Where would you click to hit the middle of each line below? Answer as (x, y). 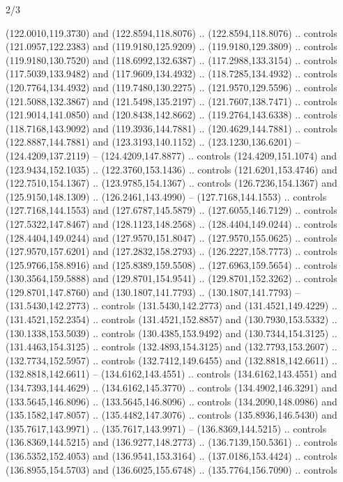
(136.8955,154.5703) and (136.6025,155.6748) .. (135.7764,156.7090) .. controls (171, 469)
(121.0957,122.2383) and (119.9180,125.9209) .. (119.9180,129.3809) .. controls (171, 46)
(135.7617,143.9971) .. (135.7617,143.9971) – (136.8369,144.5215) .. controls (166, 428)
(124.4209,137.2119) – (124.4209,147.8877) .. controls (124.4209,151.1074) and (171, 155)
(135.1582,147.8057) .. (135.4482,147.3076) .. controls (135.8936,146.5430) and (171, 415)
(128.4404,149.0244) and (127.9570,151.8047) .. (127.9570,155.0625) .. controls (171, 237)
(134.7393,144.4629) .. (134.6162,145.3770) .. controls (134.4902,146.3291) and (171, 388)
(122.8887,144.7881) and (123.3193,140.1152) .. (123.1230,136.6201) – (153, 142)
